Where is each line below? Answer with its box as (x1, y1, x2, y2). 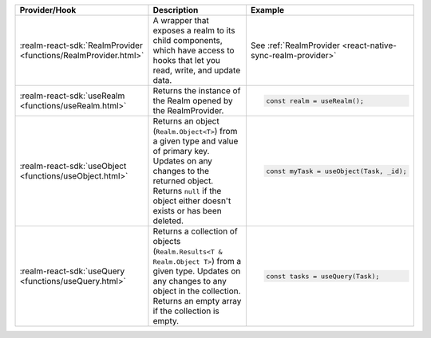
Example (250, 5, 285, 15)
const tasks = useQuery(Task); (266, 272, 380, 281)
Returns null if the (152, 186, 222, 196)
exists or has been (152, 206, 223, 216)
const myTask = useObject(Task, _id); (266, 167, 407, 175)
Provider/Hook (19, 5, 77, 15)
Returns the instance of (152, 85, 241, 96)
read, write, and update (152, 65, 241, 76)
